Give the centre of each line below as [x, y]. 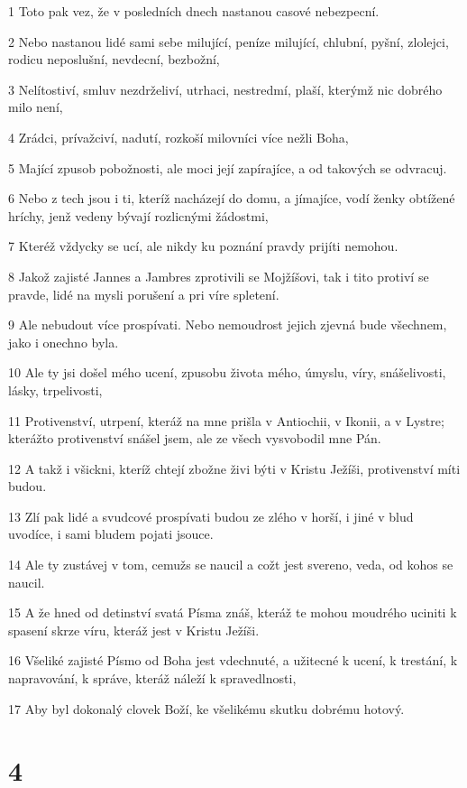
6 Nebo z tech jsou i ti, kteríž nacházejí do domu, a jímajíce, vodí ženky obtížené [232, 198]
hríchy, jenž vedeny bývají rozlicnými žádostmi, [138, 215]
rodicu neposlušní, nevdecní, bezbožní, [114, 59]
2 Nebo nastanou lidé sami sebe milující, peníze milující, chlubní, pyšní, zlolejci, [229, 41]
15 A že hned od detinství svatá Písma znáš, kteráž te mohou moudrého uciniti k [233, 612]
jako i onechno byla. [64, 342]
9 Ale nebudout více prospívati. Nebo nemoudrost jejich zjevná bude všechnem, [228, 324]
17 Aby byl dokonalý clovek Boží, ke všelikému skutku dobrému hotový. [206, 708]
